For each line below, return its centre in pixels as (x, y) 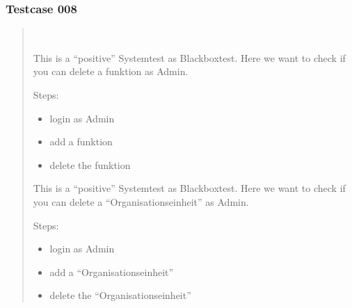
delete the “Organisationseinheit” (120, 295)
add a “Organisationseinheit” (112, 271)
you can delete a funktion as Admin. (111, 71)
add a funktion (81, 141)
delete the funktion (90, 164)
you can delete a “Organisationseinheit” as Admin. (141, 201)
